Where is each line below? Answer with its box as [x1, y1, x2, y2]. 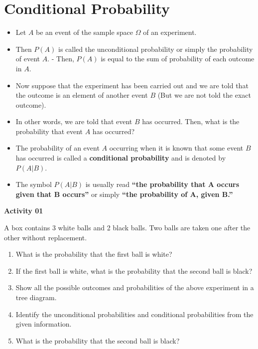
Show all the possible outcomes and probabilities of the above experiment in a [15, 282, 254, 293]
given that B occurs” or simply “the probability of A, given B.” [15, 188, 233, 199]
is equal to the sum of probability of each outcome [101, 53, 255, 64]
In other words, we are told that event [15, 116, 132, 127]
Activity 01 [4, 205, 43, 216]
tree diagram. [15, 292, 57, 302]
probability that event [15, 126, 83, 136]
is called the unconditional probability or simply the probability [58, 43, 253, 54]
